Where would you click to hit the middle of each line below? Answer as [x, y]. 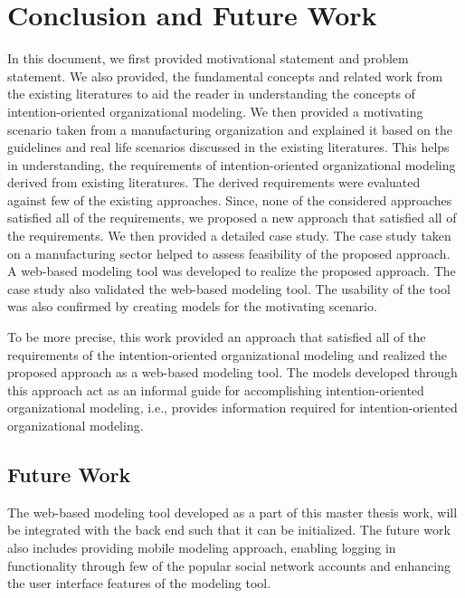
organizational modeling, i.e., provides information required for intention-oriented [232, 408]
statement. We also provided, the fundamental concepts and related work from [225, 76]
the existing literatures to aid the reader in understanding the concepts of [211, 94]
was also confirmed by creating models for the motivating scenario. [192, 306]
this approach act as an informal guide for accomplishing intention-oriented [216, 389]
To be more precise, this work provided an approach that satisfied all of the [217, 337]
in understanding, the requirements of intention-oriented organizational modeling [232, 164]
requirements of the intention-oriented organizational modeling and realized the [228, 354]
